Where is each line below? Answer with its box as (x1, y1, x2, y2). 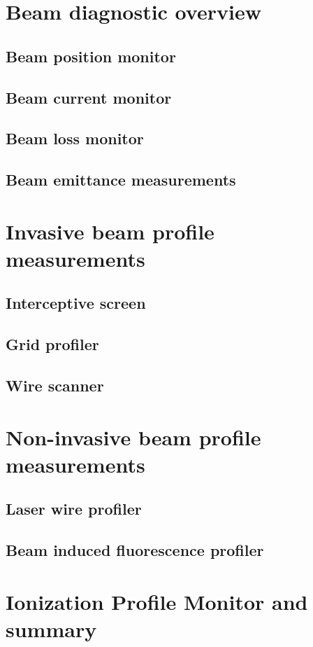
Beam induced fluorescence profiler (6, 539, 264, 561)
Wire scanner (6, 375, 104, 396)
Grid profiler (6, 333, 99, 355)
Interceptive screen (6, 292, 146, 314)
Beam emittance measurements (6, 169, 236, 190)
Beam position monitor (6, 45, 176, 67)
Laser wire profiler (6, 498, 142, 520)
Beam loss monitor (6, 127, 144, 149)
